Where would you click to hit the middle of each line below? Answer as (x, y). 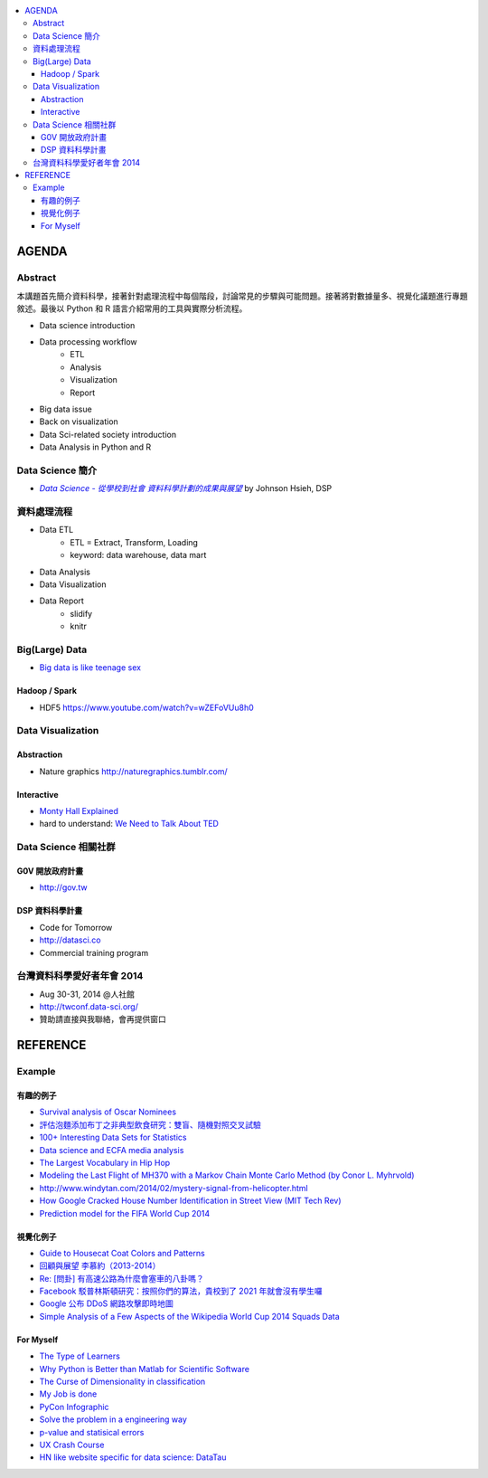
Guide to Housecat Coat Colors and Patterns (122, 1253)
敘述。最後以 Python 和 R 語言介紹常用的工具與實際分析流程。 (132, 308)
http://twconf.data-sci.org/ (89, 1007)
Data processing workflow (88, 341)
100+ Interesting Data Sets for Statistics (113, 1137)
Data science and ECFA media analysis (112, 1150)
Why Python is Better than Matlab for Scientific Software (145, 1369)
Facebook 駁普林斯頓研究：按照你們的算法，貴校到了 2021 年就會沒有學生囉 (181, 1291)
